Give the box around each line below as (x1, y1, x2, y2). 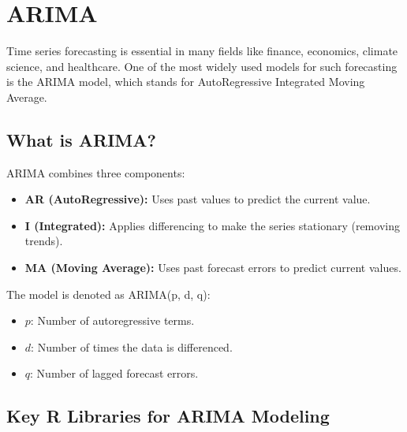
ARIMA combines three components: (6, 164, 185, 181)
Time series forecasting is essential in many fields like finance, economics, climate (6, 43, 398, 59)
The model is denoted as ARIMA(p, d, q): (6, 285, 211, 302)
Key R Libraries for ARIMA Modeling (6, 404, 330, 428)
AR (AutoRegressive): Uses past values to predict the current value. (24, 191, 371, 207)
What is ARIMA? (6, 127, 156, 151)
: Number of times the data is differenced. (31, 338, 233, 355)
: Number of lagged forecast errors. (30, 365, 199, 382)
